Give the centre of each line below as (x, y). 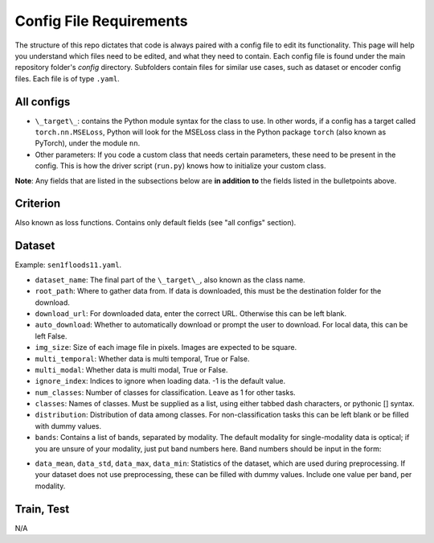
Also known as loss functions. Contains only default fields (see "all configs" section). (156, 223)
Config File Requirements (101, 21)
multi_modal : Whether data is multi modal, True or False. (131, 369)
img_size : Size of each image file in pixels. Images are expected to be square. (166, 348)
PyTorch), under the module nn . (88, 143)
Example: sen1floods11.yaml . (68, 265)
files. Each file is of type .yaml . (67, 78)
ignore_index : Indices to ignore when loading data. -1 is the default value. (160, 381)
